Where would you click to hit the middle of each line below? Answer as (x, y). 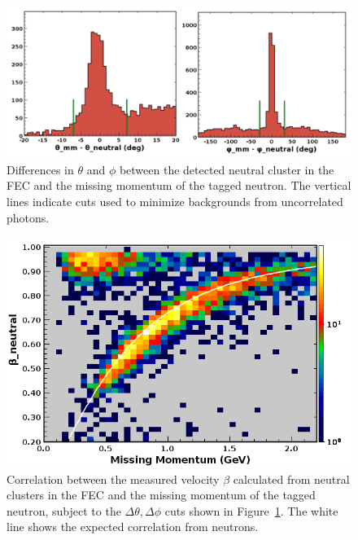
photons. (28, 217)
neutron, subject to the (64, 510)
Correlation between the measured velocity (113, 479)
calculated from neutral (291, 479)
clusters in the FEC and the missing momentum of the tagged (161, 495)
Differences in (40, 169)
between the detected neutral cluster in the (227, 169)
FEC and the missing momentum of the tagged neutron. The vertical (179, 185)
